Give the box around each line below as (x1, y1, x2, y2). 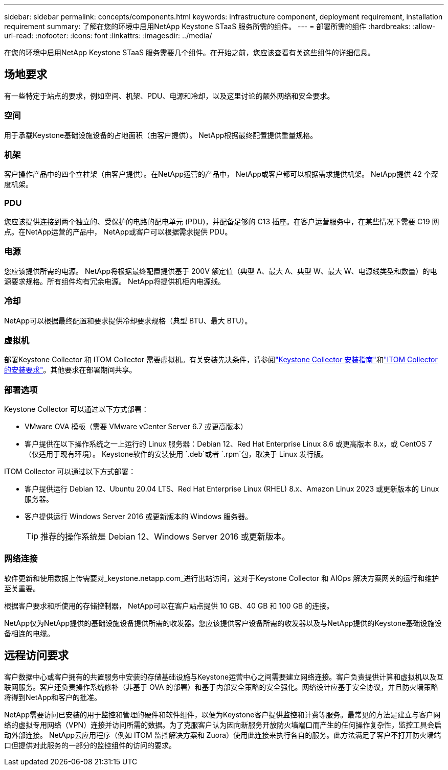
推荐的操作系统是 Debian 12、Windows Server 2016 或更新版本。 (40, 531, 290, 542)
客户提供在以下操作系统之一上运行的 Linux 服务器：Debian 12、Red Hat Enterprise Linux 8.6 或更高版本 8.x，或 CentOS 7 (25, 439, 432, 449)
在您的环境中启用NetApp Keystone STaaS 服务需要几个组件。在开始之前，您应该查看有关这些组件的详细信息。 (4, 48, 375, 57)
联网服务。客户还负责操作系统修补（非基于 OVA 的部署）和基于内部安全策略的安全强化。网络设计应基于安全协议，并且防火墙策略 (4, 682, 438, 691)
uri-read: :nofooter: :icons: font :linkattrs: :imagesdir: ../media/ (4, 31, 212, 40)
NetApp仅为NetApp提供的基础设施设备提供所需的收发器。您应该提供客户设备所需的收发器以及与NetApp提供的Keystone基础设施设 (4, 618, 442, 627)
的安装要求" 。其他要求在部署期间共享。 (4, 365, 137, 375)
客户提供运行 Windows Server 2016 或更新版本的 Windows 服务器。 (25, 512, 253, 521)
